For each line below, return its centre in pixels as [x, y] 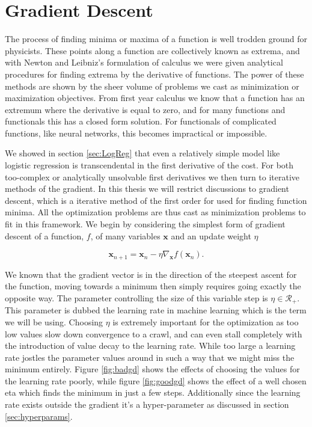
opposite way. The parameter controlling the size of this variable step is [136, 297]
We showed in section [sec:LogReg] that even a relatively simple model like [142, 153]
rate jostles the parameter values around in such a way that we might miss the [150, 357]
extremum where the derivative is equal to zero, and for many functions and [145, 109]
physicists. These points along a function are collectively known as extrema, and [152, 50]
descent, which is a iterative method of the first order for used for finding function [156, 200]
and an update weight [211, 235]
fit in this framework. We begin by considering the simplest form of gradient [145, 224]
